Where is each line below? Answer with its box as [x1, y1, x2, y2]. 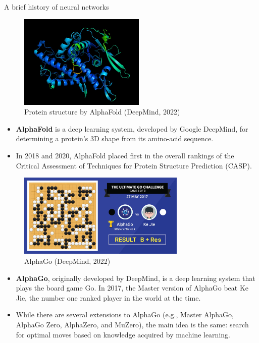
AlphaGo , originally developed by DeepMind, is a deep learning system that [16, 272, 255, 283]
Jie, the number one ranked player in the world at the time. [16, 292, 201, 303]
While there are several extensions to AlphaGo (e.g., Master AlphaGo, [16, 309, 234, 320]
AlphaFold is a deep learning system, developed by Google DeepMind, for [16, 123, 248, 134]
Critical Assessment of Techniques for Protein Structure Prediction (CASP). [16, 160, 252, 170]
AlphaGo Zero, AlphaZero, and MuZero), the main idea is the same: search [16, 319, 249, 329]
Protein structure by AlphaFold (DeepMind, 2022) [24, 106, 180, 117]
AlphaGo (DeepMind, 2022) [24, 255, 111, 266]
